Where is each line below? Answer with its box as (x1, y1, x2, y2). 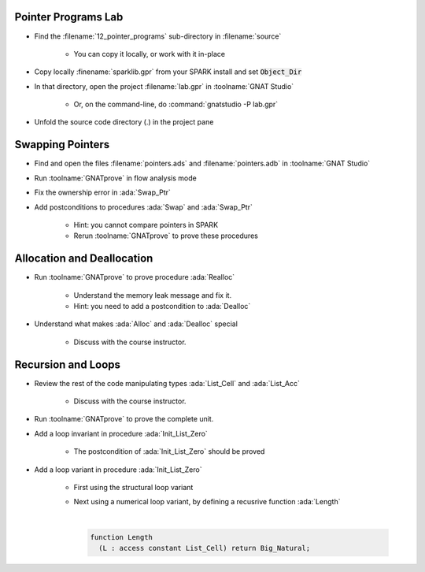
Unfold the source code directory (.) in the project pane (34, 117, 214, 127)
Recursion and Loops (14, 358, 121, 371)
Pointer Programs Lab (14, 10, 124, 24)
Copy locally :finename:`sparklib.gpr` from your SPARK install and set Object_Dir (34, 67, 302, 76)
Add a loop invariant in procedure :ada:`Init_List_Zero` (34, 429, 208, 438)
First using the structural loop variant (73, 483, 194, 492)
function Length (90, 533, 153, 541)
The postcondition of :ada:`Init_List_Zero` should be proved (73, 447, 265, 456)
